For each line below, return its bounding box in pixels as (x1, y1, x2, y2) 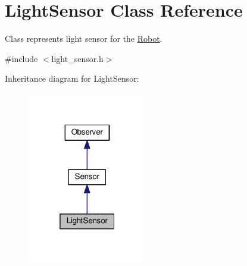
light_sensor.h (51, 52, 104, 64)
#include (5, 52, 38, 64)
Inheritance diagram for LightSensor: (5, 72, 139, 85)
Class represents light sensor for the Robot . (5, 32, 162, 45)
